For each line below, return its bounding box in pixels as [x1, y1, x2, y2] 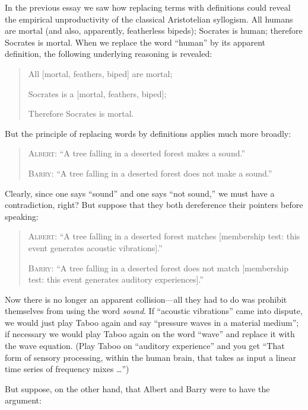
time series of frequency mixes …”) [5, 363, 129, 375]
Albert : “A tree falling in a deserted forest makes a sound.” [28, 147, 246, 159]
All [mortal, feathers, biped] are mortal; [28, 67, 173, 79]
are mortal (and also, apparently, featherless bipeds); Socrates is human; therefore [5, 24, 303, 37]
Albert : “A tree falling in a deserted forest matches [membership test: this [28, 230, 300, 242]
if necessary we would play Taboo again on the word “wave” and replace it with [5, 328, 295, 340]
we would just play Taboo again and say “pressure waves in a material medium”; [5, 316, 299, 328]
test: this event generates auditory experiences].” [28, 273, 204, 286]
